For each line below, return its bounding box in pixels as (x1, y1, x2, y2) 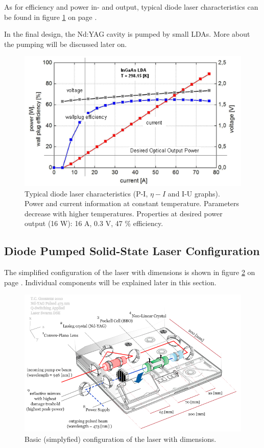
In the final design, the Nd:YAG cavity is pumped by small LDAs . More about (4, 29, 250, 39)
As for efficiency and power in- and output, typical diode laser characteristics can (4, 2, 258, 12)
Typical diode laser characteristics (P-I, (25, 188, 148, 198)
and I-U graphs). (167, 188, 220, 198)
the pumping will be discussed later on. (4, 38, 127, 49)
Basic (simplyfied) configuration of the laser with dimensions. (25, 433, 217, 444)
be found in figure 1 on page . (4, 11, 97, 22)
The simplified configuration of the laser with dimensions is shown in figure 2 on (4, 267, 255, 278)
